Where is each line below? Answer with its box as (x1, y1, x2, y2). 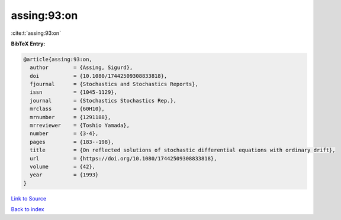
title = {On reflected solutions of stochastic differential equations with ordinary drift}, (30, 147, 336, 153)
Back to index (11, 206, 44, 213)
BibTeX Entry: (11, 40, 46, 47)
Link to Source (11, 195, 47, 202)
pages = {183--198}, (30, 139, 115, 145)
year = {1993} (30, 172, 99, 178)
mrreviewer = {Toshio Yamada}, (30, 122, 130, 129)
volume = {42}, (30, 163, 96, 170)
